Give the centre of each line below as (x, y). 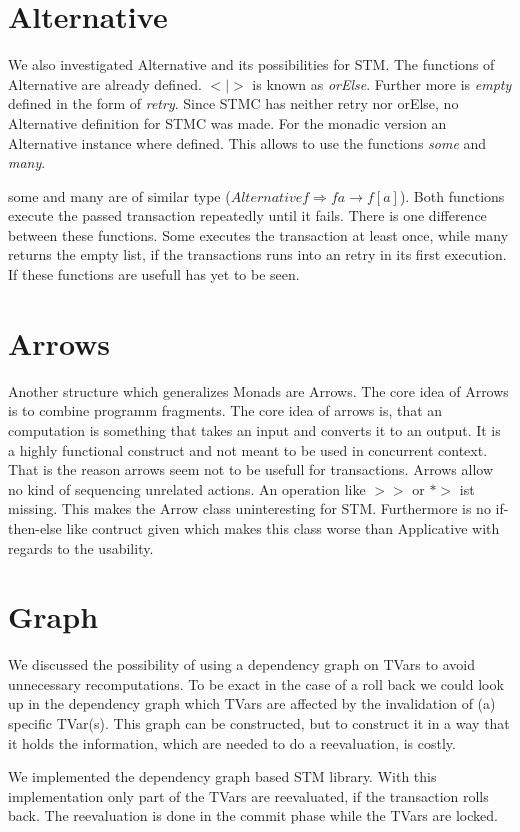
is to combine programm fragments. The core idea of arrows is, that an (225, 410)
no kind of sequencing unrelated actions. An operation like (187, 488)
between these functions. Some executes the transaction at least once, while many (258, 234)
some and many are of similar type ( (119, 195)
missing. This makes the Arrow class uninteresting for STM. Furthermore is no (249, 508)
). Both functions (452, 195)
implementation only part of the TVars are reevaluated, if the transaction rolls (248, 795)
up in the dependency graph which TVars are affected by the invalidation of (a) (252, 703)
